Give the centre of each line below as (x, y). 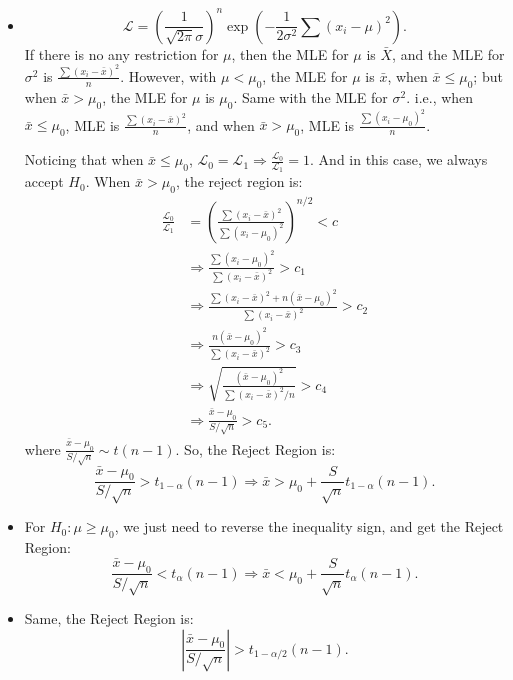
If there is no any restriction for (121, 53)
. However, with (168, 75)
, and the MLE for (448, 53)
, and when (221, 124)
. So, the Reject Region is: (255, 448)
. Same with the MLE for (310, 96)
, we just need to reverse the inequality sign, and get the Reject (309, 526)
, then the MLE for (290, 53)
